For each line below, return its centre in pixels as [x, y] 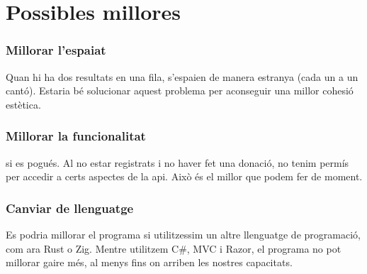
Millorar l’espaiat [56, 50]
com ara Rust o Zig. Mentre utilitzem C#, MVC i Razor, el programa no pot [174, 248]
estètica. [23, 104]
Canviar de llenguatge [70, 208]
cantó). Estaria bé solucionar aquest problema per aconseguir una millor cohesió [180, 91]
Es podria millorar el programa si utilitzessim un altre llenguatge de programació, [183, 234]
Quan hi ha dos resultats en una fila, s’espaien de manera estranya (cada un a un [182, 76]
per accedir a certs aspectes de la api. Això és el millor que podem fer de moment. [184, 176]
